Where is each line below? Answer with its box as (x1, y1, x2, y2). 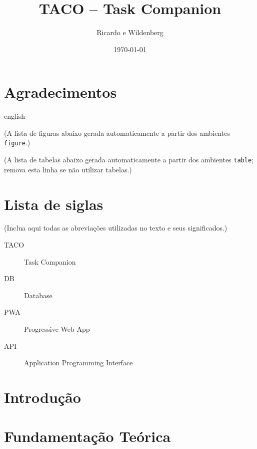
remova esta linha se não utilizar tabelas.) (4, 164, 132, 174)
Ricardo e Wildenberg (96, 27, 163, 38)
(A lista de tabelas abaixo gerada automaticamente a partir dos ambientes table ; (4, 154, 253, 165)
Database (24, 290, 52, 300)
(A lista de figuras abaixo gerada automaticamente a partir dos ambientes (4, 127, 230, 138)
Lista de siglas (4, 193, 103, 214)
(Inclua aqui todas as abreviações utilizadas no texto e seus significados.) (4, 222, 227, 233)
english (4, 111, 25, 121)
